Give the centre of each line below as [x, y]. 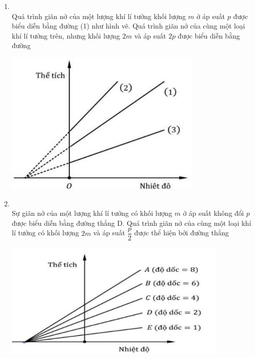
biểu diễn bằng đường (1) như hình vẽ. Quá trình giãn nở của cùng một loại [128, 26]
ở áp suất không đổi [213, 213]
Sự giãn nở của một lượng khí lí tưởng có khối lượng [92, 213]
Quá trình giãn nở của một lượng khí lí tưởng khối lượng [99, 16]
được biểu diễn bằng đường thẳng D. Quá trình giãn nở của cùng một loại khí [131, 223]
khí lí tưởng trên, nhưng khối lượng [66, 35]
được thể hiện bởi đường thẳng [181, 233]
